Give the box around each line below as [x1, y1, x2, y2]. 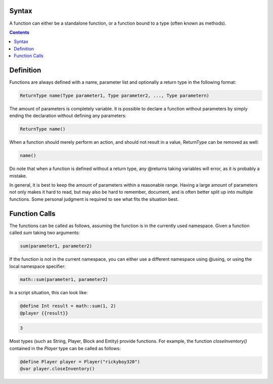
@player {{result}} [20, 310, 68, 316]
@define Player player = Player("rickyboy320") [20, 359, 140, 364]
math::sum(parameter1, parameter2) [20, 277, 108, 283]
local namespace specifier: [9, 263, 66, 269]
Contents [9, 29, 30, 35]
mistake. [9, 173, 27, 179]
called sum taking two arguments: [9, 230, 80, 236]
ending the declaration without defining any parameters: [9, 113, 126, 119]
